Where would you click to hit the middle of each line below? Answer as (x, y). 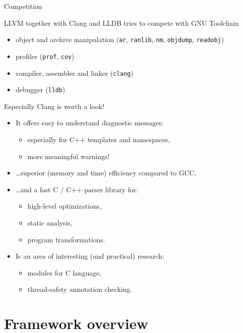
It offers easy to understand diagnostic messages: (90, 123)
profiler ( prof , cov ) (45, 56)
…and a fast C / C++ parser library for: (77, 189)
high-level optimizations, (65, 206)
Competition (23, 6)
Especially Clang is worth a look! (54, 106)
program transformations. (66, 239)
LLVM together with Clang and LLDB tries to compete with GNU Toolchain (121, 23)
